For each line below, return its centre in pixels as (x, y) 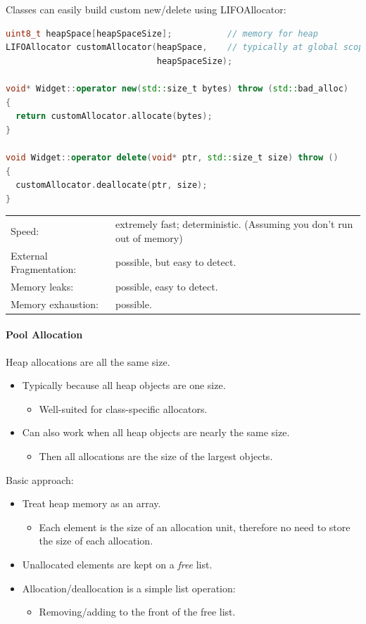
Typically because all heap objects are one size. (124, 385)
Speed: (25, 230)
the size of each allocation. (96, 541)
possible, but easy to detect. (176, 262)
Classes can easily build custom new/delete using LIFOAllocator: (146, 9)
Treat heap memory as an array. (91, 503)
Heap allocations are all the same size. (88, 361)
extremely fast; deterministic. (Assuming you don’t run (234, 224)
